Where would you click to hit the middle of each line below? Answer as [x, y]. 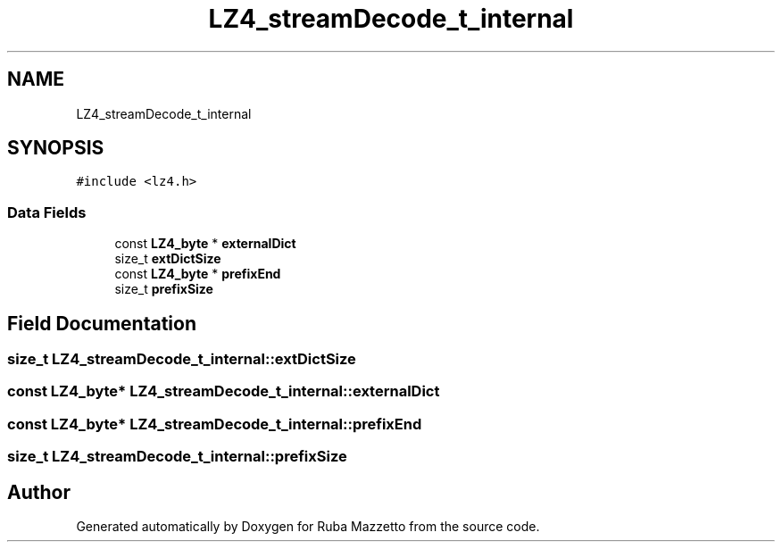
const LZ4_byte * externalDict [205, 244]
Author [39, 492]
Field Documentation [102, 323]
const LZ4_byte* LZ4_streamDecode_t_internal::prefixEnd [215, 424]
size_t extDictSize [168, 259]
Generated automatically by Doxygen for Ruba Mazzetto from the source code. [308, 526]
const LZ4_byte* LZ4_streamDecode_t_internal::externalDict [224, 391]
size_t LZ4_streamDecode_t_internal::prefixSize [177, 457]
